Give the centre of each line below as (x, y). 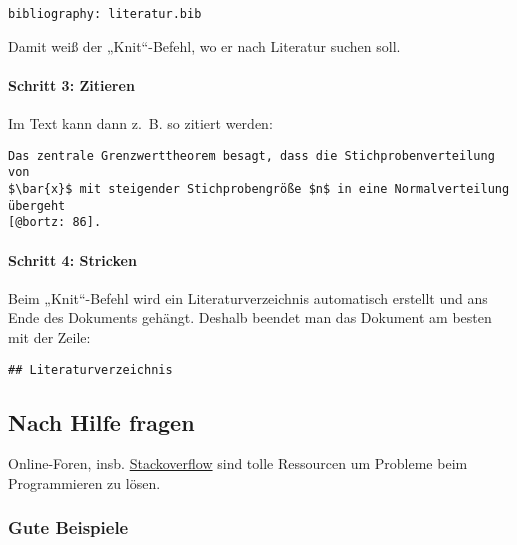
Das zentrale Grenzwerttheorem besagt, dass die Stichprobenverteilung (251, 155)
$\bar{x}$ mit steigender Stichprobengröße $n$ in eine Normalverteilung (259, 188)
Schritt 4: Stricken (72, 259)
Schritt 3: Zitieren (71, 84)
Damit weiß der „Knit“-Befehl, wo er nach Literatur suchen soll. (204, 45)
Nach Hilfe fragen (101, 421)
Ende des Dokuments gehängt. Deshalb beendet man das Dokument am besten (250, 317)
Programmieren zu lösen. (84, 482)
